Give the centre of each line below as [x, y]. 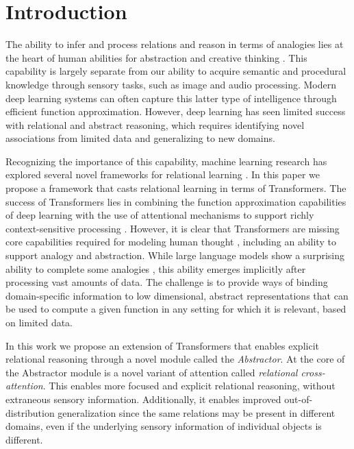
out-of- [299, 399]
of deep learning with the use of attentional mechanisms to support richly [160, 215]
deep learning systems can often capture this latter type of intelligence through [171, 98]
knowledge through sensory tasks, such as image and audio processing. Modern [171, 84]
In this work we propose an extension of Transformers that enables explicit [162, 345]
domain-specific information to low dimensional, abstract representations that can [177, 295]
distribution [30, 412]
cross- [313, 372]
